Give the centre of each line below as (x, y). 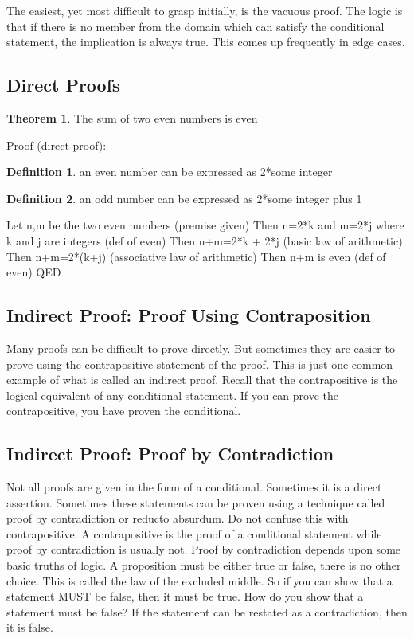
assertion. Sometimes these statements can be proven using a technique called (196, 502)
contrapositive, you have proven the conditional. (124, 411)
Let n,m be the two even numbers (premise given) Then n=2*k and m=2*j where (205, 225)
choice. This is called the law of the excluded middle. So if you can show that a (199, 580)
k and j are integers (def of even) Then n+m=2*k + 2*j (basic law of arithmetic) (205, 240)
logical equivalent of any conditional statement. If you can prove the (173, 395)
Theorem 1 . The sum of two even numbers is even (132, 117)
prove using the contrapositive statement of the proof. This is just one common (200, 364)
